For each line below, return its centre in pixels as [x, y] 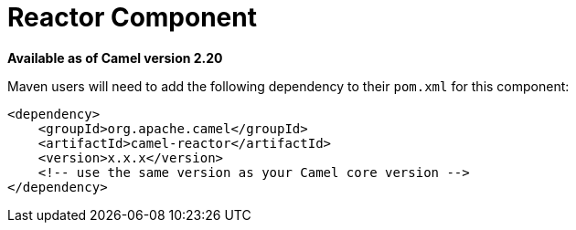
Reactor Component [132, 17]
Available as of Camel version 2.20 [115, 57]
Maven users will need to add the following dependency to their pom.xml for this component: [288, 86]
